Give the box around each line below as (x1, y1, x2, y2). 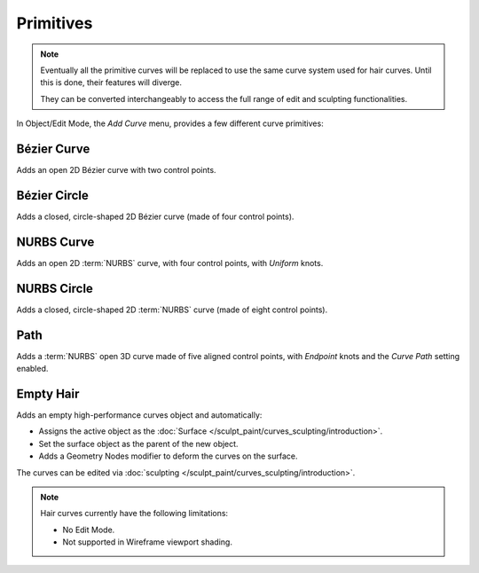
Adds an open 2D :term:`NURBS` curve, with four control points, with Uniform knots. (16, 257, 324, 268)
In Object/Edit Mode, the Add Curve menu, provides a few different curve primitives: (16, 118, 324, 129)
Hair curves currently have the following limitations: (40, 508, 229, 519)
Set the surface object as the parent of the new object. (38, 438, 239, 449)
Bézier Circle (16, 187, 89, 203)
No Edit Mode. (62, 524, 115, 535)
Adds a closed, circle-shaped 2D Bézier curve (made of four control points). (16, 211, 294, 222)
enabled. (16, 364, 49, 374)
